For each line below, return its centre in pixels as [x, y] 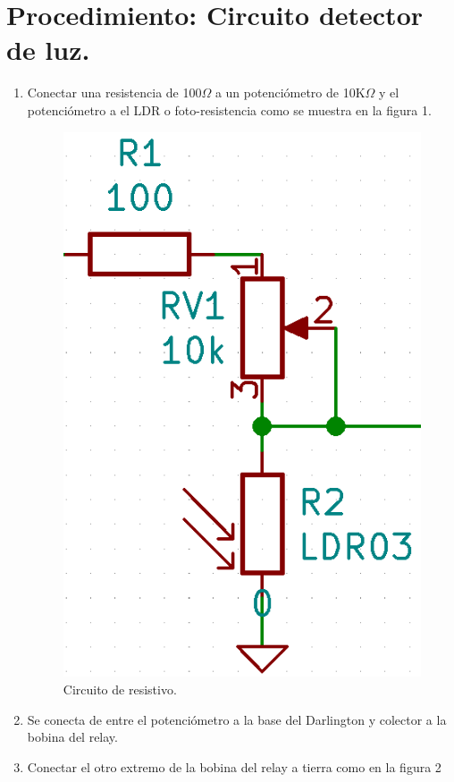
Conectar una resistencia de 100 [114, 92]
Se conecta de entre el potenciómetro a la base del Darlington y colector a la [237, 719]
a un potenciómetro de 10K [290, 92]
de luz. [48, 50]
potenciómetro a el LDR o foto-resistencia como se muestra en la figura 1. [229, 109]
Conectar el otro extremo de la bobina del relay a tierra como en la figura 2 [234, 766]
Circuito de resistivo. [120, 689]
